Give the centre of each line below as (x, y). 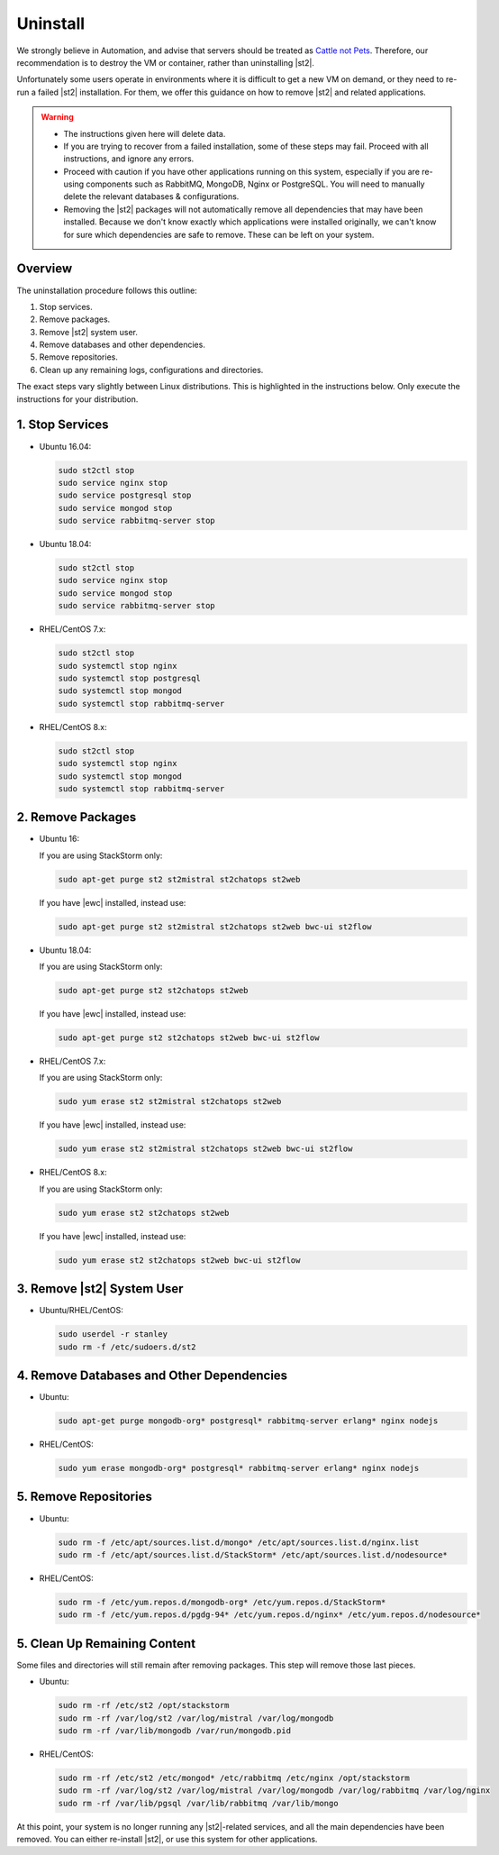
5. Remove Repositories (84, 1497)
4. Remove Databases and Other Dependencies (152, 1376)
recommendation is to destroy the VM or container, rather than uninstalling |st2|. (166, 62)
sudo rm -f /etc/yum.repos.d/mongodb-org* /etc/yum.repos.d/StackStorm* (222, 1602)
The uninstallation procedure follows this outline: (107, 290)
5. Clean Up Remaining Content (106, 1644)
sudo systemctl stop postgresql (130, 678)
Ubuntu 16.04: (65, 446)
